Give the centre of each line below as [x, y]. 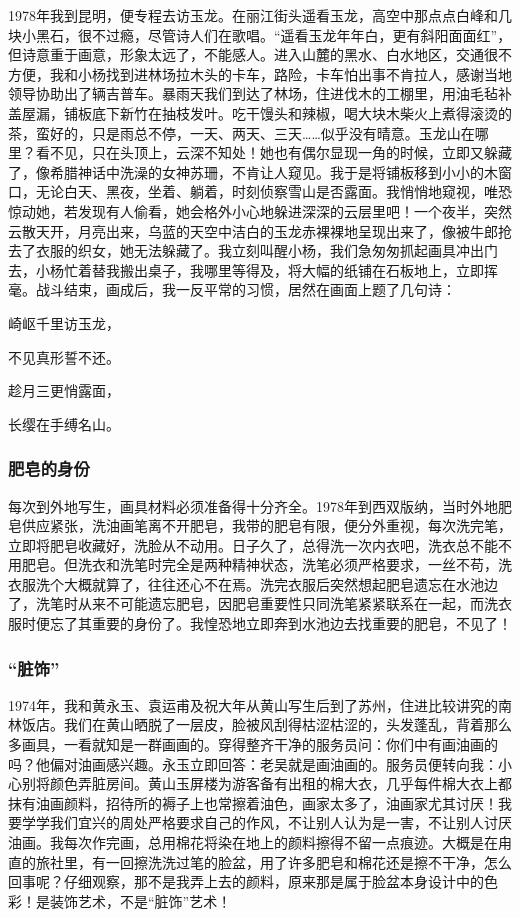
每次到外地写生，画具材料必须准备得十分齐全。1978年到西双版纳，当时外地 [253, 505]
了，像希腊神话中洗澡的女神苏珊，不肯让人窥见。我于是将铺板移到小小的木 [253, 171]
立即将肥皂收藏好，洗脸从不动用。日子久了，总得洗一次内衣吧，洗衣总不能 [253, 544]
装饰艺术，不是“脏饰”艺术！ [140, 900]
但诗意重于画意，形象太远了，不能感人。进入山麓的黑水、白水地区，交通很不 [260, 54]
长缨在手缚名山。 [64, 423]
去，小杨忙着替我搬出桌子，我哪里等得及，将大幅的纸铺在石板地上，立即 [246, 269]
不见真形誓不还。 [64, 356]
